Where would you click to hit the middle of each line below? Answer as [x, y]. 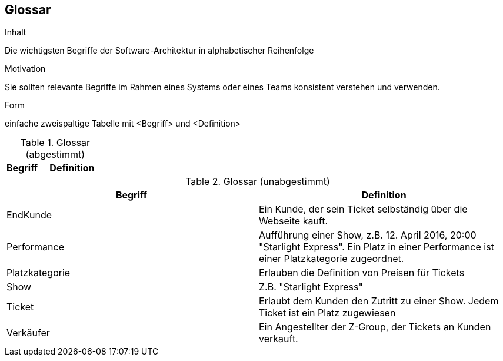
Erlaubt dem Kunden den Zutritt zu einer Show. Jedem [379, 301]
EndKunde [29, 215]
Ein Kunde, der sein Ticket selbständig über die [363, 209]
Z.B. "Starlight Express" [311, 287]
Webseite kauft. [294, 221]
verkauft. [279, 339]
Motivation [25, 69]
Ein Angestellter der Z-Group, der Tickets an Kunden [375, 327]
